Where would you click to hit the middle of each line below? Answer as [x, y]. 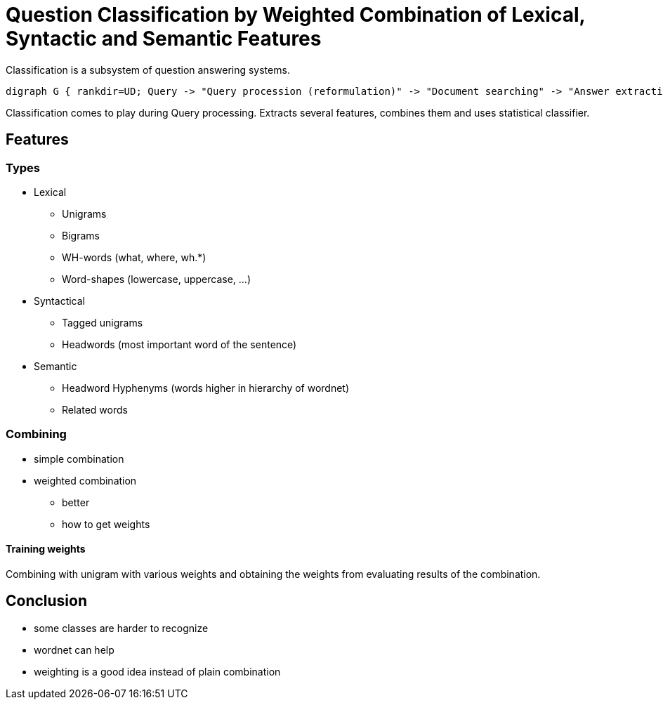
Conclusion [47, 601]
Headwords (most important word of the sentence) [179, 344]
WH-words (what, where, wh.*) [134, 257]
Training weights [46, 549]
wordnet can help [74, 650]
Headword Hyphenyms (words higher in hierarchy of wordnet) [206, 388]
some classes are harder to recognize [121, 628]
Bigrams [81, 235]
